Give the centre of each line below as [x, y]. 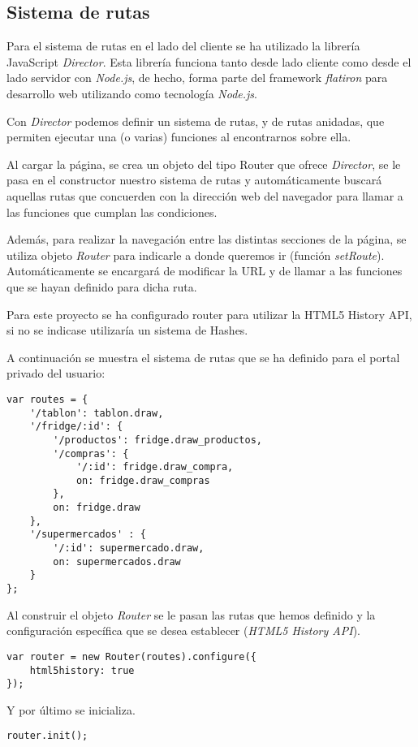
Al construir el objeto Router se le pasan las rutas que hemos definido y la [191, 614]
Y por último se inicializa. [71, 709]
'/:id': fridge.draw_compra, [155, 467]
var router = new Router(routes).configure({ [131, 656]
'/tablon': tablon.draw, [97, 413]
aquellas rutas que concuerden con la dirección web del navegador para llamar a [205, 195]
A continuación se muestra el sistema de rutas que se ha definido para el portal [203, 357]
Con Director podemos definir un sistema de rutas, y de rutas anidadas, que [196, 121]
